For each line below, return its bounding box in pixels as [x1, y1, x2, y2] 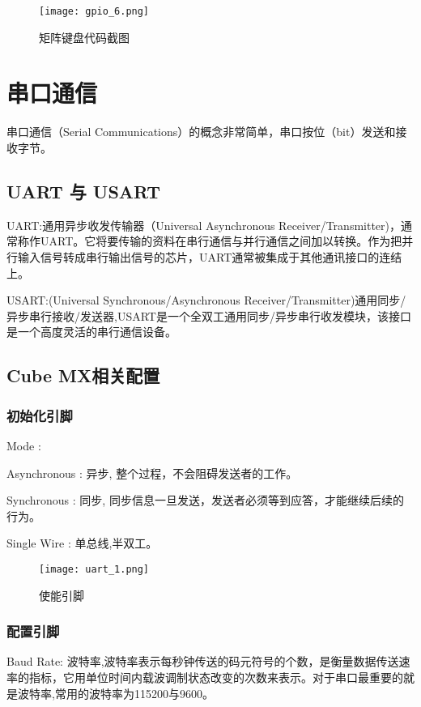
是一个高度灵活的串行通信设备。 [6, 323, 176, 340]
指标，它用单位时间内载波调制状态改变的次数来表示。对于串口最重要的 [28, 668, 403, 685]
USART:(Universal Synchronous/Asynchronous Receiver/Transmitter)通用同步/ [6, 292, 406, 309]
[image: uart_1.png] [39, 563, 150, 575]
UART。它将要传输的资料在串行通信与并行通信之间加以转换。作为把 [40, 232, 402, 249]
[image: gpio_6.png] [39, 6, 150, 17]
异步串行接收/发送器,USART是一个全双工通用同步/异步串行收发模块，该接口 [6, 307, 411, 324]
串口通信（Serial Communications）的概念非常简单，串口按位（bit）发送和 [6, 123, 396, 140]
